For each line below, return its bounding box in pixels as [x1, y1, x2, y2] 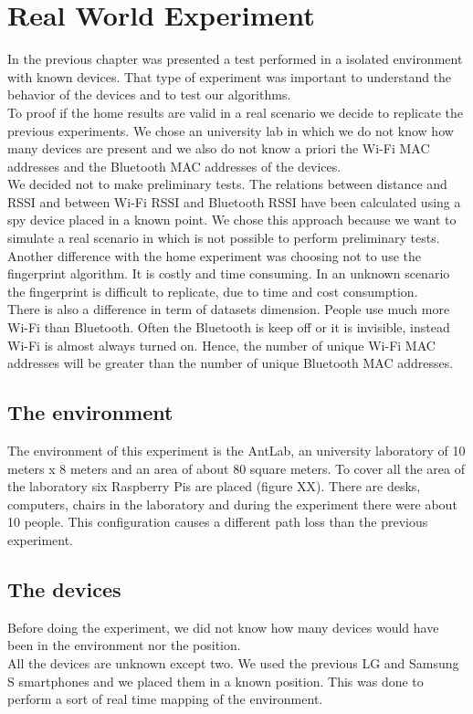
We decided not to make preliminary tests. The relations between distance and [7, 174, 447, 194]
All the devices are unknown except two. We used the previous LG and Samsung [7, 653, 459, 672]
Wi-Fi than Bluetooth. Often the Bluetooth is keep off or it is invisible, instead [7, 318, 450, 337]
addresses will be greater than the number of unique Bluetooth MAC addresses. [7, 353, 454, 373]
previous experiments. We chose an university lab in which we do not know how [7, 121, 454, 140]
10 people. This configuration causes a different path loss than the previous [7, 512, 428, 531]
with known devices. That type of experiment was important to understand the [7, 67, 452, 86]
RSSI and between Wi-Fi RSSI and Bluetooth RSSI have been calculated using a [7, 192, 461, 211]
